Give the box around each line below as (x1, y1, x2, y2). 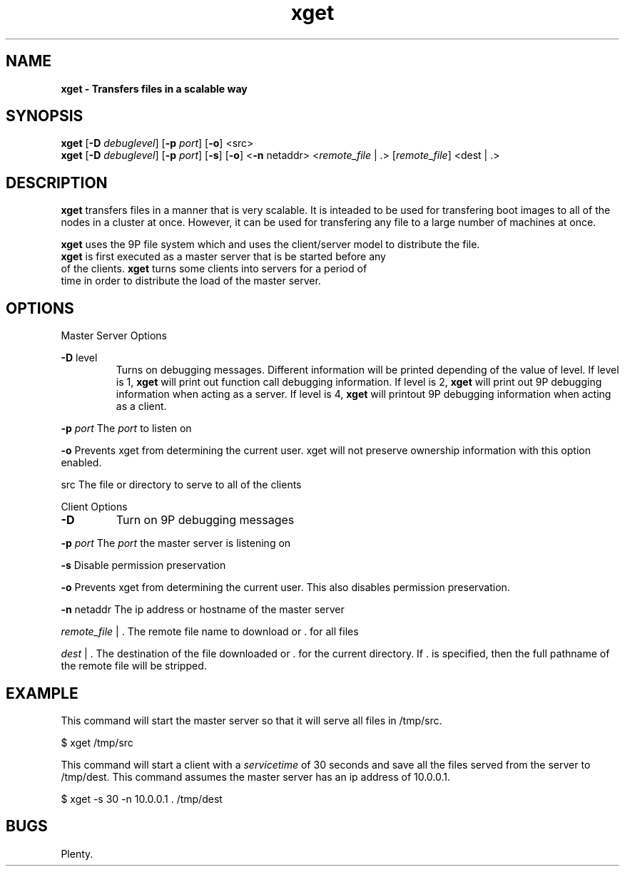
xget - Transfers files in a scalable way (61, 82, 248, 95)
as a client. (116, 400, 167, 413)
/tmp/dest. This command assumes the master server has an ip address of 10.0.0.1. (61, 770, 451, 783)
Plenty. (61, 847, 93, 860)
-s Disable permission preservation (61, 559, 226, 572)
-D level (61, 352, 98, 364)
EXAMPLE (6, 684, 78, 702)
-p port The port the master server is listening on (61, 537, 291, 550)
